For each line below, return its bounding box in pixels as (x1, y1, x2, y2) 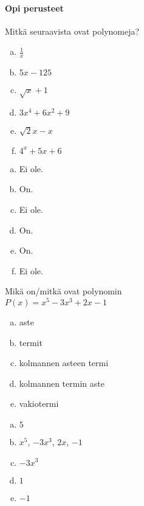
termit (19, 336, 43, 348)
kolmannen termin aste (19, 376, 105, 389)
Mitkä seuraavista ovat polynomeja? (5, 24, 140, 37)
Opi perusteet (5, 1, 64, 14)
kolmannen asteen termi (19, 356, 109, 369)
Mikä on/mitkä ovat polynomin (5, 285, 122, 297)
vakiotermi (19, 397, 59, 410)
